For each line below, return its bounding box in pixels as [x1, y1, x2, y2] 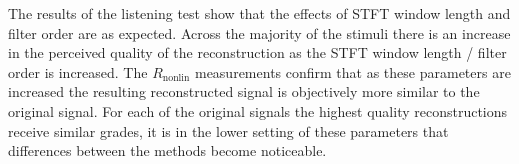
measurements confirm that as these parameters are [194, 61, 511, 82]
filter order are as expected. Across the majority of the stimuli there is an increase [8, 22, 511, 43]
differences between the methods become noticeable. [8, 140, 327, 161]
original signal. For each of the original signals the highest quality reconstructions [8, 100, 508, 121]
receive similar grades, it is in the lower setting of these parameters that [8, 120, 449, 141]
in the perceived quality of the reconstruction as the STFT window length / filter [8, 42, 507, 63]
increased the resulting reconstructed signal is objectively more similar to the [8, 81, 480, 102]
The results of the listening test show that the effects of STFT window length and [8, 3, 511, 23]
